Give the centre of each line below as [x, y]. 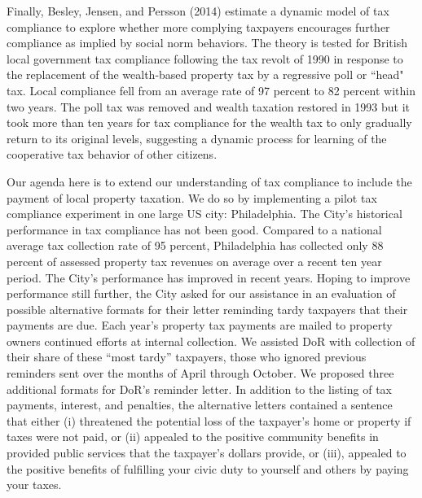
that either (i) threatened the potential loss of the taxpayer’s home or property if [209, 420]
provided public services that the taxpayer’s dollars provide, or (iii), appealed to [207, 453]
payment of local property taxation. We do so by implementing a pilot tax [192, 197]
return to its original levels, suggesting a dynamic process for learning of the [197, 138]
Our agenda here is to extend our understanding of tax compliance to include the [209, 181]
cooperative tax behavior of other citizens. [112, 154]
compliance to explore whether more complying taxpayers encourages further [198, 26]
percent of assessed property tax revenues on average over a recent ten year [194, 261]
